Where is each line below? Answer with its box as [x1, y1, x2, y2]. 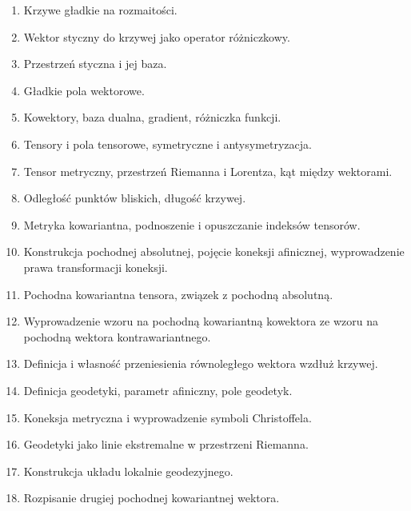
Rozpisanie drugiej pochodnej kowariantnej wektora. [23, 489, 280, 506]
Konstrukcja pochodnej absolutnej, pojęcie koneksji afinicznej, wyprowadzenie [23, 243, 405, 260]
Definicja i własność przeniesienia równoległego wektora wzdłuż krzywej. [23, 355, 378, 372]
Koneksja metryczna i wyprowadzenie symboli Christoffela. [23, 409, 312, 425]
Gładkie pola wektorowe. [23, 82, 145, 98]
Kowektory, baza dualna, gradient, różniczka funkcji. [23, 109, 281, 126]
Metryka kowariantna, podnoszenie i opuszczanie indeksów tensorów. [23, 216, 361, 233]
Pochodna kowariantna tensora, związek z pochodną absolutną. [23, 285, 333, 302]
